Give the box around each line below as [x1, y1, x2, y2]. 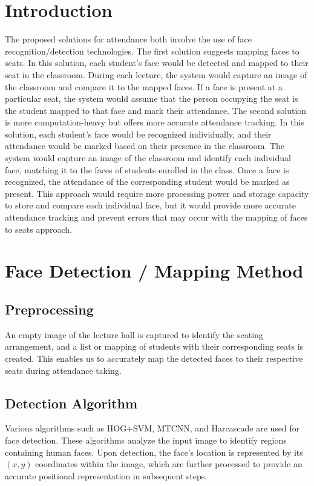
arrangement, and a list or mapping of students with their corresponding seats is [5, 340, 304, 353]
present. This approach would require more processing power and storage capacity [5, 187, 309, 199]
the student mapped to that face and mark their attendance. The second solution [5, 104, 307, 116]
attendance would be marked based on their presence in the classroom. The [5, 139, 285, 152]
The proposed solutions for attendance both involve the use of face [5, 33, 252, 45]
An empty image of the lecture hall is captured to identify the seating [5, 328, 263, 341]
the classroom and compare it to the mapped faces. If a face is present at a [5, 80, 283, 93]
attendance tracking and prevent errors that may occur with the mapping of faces [5, 211, 308, 224]
